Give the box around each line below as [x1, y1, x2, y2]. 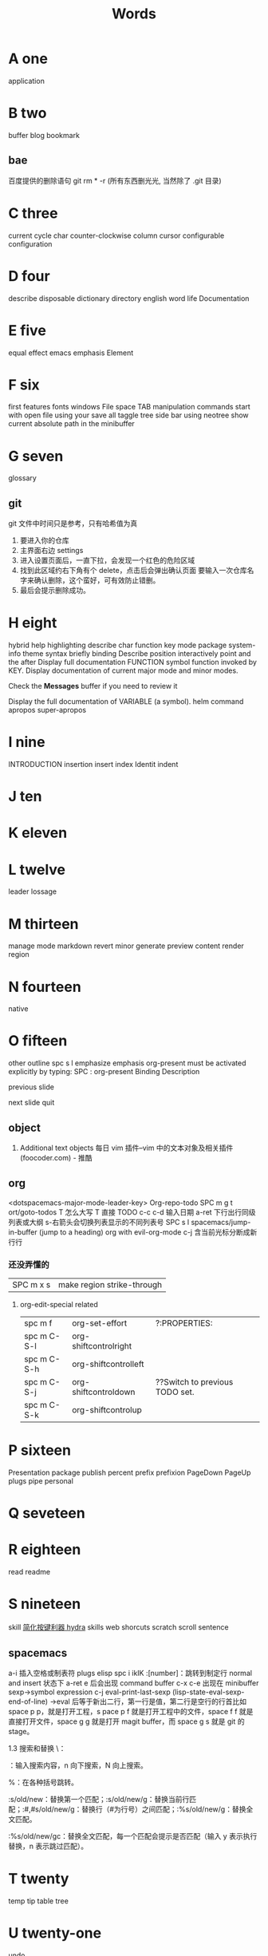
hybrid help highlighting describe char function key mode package [8, 640, 227, 650]
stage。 [8, 1726, 34, 1736]
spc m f [23, 1318, 53, 1329]
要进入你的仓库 [19, 535, 69, 545]
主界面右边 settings [19, 546, 84, 555]
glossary [8, 473, 37, 483]
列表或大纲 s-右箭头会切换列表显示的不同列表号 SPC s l [8, 1217, 190, 1227]
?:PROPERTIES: [155, 1318, 213, 1329]
